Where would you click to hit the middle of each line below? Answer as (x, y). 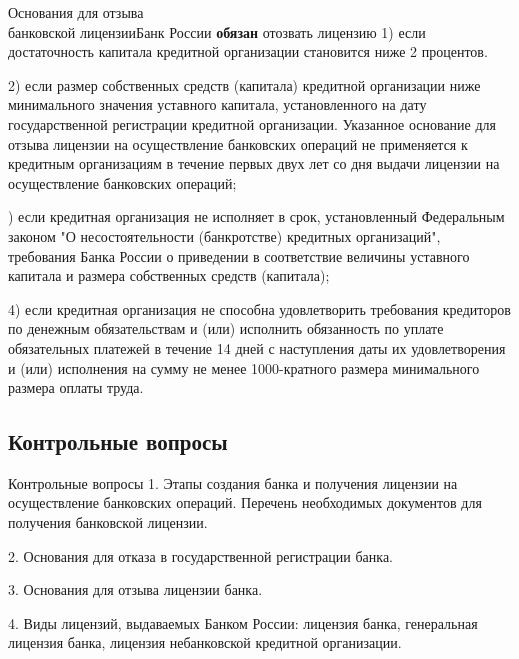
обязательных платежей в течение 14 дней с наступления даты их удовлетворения (257, 347)
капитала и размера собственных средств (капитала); (169, 275)
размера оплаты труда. (76, 387)
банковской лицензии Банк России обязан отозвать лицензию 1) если (217, 31)
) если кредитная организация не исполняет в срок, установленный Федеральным (256, 216)
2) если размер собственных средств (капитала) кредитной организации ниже (244, 84)
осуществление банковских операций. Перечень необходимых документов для (245, 502)
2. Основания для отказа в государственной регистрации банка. (200, 555)
